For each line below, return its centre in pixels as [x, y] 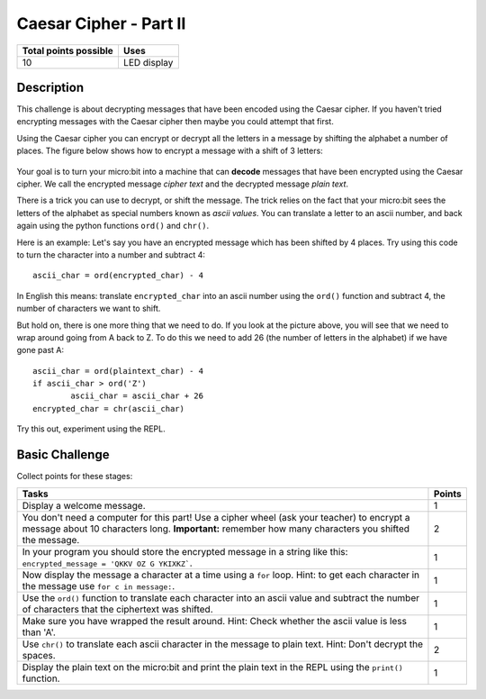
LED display [148, 62]
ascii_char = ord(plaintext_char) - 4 [118, 371]
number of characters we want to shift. [89, 309]
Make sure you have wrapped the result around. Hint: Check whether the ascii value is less [214, 621]
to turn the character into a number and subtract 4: [111, 254]
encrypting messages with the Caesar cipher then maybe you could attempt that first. [175, 122]
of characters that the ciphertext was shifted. [117, 609]
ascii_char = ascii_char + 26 [137, 396]
